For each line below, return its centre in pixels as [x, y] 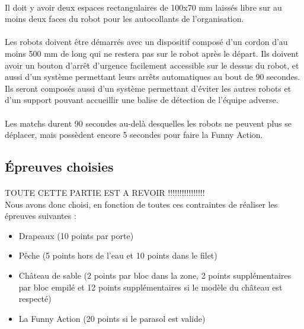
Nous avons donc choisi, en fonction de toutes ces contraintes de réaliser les [141, 204]
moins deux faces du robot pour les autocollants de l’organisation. [124, 19]
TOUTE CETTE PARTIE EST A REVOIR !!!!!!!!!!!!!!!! [105, 193]
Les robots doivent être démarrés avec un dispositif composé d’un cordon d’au [146, 42]
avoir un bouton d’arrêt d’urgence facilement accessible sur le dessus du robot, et [152, 65]
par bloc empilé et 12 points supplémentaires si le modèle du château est [151, 287]
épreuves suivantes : [41, 216]
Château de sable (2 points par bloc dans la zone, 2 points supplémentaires [155, 275]
